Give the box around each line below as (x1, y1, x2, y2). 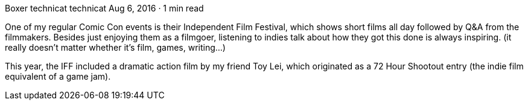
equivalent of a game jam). (5, 71, 111, 81)
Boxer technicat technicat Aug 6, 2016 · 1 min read (5, 3, 204, 13)
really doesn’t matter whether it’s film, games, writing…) (5, 42, 226, 52)
